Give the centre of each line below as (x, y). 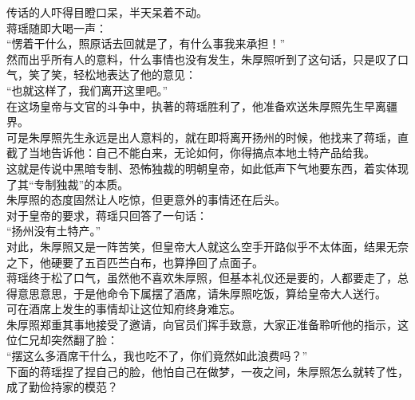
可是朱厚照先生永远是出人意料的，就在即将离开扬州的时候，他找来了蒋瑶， (202, 137)
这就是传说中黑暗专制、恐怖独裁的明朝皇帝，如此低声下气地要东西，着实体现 (207, 168)
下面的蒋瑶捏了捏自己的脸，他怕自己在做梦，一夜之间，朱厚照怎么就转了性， (207, 371)
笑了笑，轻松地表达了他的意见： (112, 75)
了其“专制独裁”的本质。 (68, 184)
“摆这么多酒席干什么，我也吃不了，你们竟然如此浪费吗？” (157, 356)
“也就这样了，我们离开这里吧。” (87, 90)
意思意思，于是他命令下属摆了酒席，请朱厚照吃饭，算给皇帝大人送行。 (202, 293)
